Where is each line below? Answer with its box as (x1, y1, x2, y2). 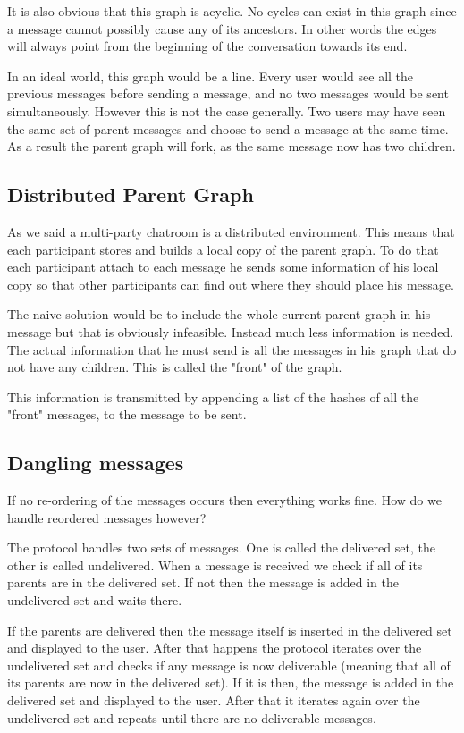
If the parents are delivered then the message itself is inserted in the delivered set (7, 620, 452, 639)
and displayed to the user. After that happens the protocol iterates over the (7, 638, 422, 657)
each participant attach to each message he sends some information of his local (7, 257, 439, 276)
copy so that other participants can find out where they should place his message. (7, 274, 454, 293)
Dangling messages (7, 449, 184, 476)
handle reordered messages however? (7, 508, 207, 527)
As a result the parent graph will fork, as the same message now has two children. (7, 137, 456, 156)
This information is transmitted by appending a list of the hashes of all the (7, 387, 419, 406)
